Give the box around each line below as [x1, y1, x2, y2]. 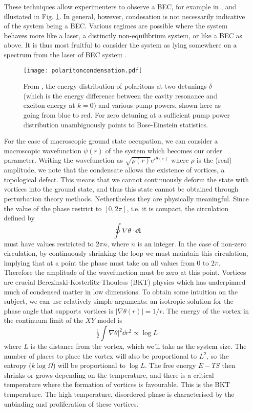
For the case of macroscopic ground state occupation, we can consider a [4, 136, 218, 146]
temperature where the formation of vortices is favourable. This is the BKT [4, 379, 230, 389]
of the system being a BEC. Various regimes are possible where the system [4, 21, 228, 31]
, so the [206, 350, 229, 361]
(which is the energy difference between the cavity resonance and [23, 90, 217, 100]
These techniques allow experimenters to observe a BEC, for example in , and [4, 1, 236, 11]
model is [97, 315, 123, 325]
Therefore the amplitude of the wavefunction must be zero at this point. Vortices [4, 267, 246, 277]
